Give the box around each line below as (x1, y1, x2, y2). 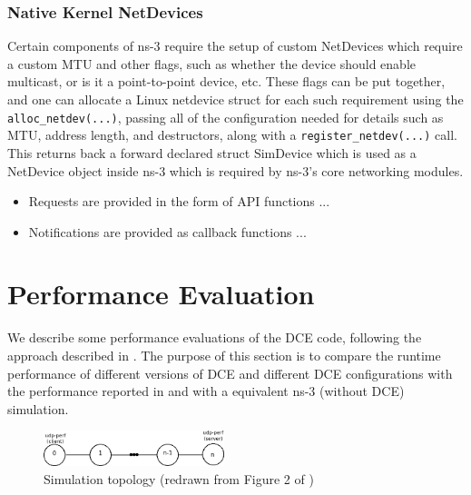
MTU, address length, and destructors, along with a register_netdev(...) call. (7, 125, 457, 144)
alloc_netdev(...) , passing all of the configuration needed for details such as (7, 107, 444, 126)
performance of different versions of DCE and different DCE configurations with (7, 363, 453, 382)
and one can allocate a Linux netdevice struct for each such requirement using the (7, 90, 464, 108)
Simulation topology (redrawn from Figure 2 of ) (44, 469, 314, 488)
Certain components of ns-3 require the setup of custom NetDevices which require (7, 36, 463, 55)
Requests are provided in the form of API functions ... (28, 192, 330, 211)
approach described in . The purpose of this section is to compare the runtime (7, 346, 441, 364)
